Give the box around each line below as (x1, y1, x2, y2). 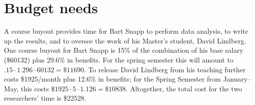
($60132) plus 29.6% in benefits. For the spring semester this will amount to (4, 54, 233, 64)
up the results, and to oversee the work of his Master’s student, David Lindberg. (4, 35, 246, 45)
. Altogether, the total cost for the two (126, 83, 242, 93)
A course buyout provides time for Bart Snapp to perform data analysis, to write (4, 26, 249, 36)
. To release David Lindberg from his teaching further (84, 64, 246, 74)
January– (223, 74, 251, 84)
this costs (21, 83, 49, 93)
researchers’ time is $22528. (4, 93, 87, 103)
